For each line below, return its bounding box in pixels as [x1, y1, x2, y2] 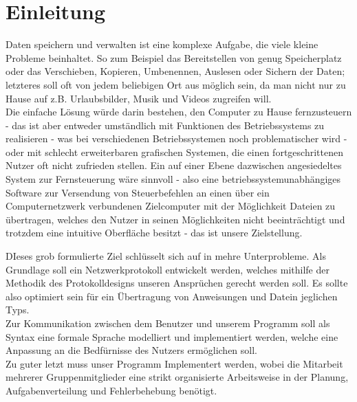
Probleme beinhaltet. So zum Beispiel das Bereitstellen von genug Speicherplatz [6, 50, 342, 65]
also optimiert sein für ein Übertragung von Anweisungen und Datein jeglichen [6, 289, 338, 303]
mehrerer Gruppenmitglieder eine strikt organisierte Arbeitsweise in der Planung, [6, 370, 349, 384]
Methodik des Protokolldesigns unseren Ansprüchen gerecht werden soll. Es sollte [6, 276, 348, 290]
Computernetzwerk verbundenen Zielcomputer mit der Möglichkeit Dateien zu [6, 199, 336, 213]
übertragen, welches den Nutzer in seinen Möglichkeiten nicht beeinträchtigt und [6, 212, 345, 226]
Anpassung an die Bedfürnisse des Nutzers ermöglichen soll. [6, 343, 258, 357]
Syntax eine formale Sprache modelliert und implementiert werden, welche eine [6, 329, 338, 344]
